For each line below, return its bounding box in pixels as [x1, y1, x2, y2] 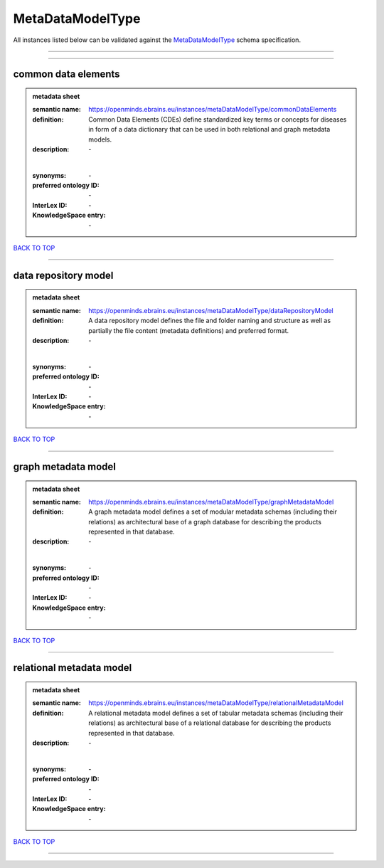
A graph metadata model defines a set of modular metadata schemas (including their [88, 507, 338, 516]
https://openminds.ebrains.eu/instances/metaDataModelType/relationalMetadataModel [88, 699, 344, 707]
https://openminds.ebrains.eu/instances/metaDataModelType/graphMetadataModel [88, 497, 334, 506]
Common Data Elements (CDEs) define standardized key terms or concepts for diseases [88, 115, 347, 124]
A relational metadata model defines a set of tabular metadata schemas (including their [88, 709, 343, 717]
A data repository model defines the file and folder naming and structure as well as [88, 317, 331, 325]
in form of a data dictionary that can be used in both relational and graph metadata [88, 125, 331, 134]
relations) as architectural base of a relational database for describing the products [88, 719, 331, 727]
